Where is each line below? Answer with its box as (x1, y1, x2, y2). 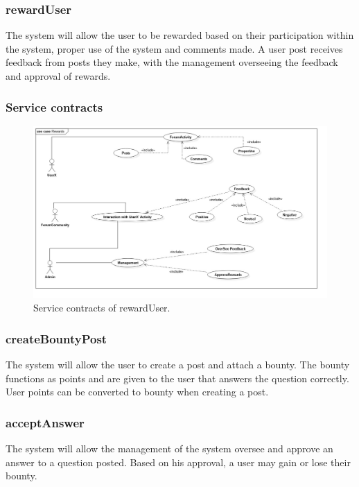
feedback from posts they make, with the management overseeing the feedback (6, 55, 338, 69)
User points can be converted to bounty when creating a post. (6, 384, 269, 399)
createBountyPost (6, 330, 107, 347)
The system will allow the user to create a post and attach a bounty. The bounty (6, 357, 350, 372)
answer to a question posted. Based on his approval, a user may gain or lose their (6, 454, 351, 469)
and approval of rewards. (6, 69, 111, 83)
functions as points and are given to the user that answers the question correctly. (6, 370, 349, 385)
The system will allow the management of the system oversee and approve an (6, 441, 333, 456)
